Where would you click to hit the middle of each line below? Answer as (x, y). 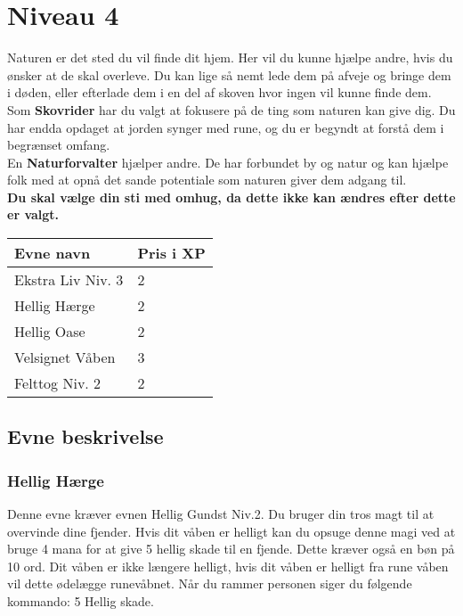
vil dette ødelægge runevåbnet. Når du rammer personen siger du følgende (210, 583)
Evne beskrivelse (85, 436)
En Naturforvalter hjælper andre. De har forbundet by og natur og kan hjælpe (228, 162)
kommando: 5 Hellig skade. (81, 601)
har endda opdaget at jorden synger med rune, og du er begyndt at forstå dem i (226, 127)
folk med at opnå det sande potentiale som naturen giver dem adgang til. (207, 180)
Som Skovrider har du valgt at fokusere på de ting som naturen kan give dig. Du (231, 109)
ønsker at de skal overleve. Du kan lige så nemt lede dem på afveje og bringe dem (229, 74)
